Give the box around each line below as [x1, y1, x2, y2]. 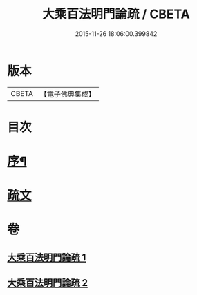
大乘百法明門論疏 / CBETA [42, 6, 190, 22]
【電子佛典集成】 [39, 89, 95, 99]
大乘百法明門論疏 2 [7, 277, 88, 289]
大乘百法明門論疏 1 [7, 251, 86, 263]
